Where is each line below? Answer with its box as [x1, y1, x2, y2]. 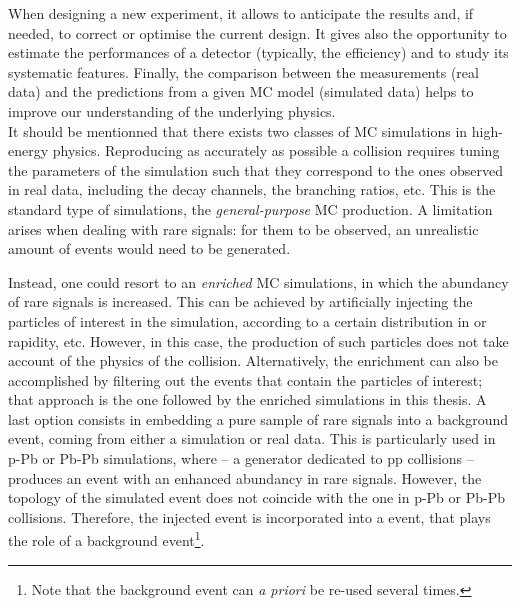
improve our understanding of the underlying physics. [8, 100, 336, 121]
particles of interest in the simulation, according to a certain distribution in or [8, 310, 487, 331]
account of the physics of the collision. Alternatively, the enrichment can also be [8, 350, 498, 371]
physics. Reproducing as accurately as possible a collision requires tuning [52, 140, 500, 161]
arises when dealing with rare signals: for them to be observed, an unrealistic [8, 218, 479, 239]
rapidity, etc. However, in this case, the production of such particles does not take [8, 330, 509, 351]
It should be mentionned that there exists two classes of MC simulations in [8, 120, 468, 141]
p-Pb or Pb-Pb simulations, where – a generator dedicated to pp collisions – [8, 448, 474, 469]
